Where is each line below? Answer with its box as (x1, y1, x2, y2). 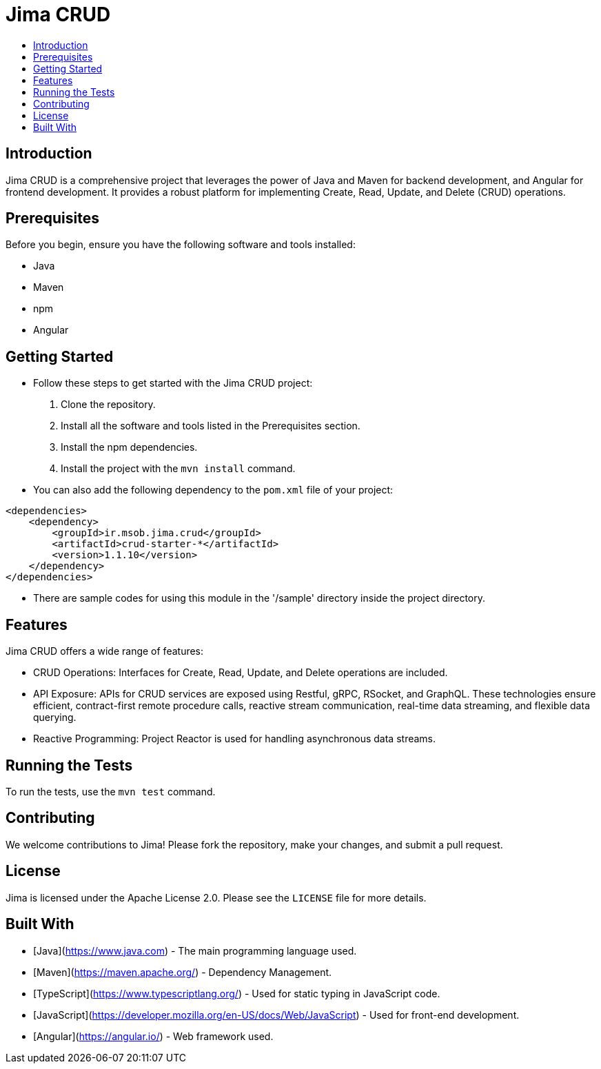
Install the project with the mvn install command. (61, 462, 296, 475)
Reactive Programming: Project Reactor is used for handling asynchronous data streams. (33, 733, 436, 745)
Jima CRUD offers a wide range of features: (6, 645, 204, 658)
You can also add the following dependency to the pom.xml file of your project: (33, 484, 394, 496)
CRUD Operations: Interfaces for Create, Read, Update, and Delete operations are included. (33, 666, 448, 679)
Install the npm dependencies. (61, 441, 198, 454)
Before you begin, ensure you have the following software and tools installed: (6, 238, 356, 251)
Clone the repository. (61, 398, 156, 411)
